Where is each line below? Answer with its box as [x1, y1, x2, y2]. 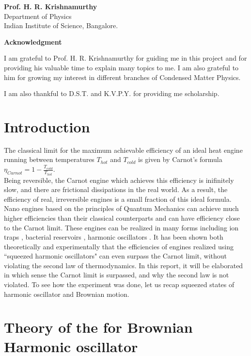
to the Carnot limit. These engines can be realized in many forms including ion [4, 222, 239, 232]
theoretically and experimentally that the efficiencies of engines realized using [4, 241, 234, 251]
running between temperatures [4, 154, 94, 164]
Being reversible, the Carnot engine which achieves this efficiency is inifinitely [4, 175, 234, 185]
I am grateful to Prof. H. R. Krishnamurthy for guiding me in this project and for [4, 53, 247, 63]
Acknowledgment [4, 36, 62, 47]
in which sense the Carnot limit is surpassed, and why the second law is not [4, 270, 229, 280]
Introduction [4, 116, 90, 136]
